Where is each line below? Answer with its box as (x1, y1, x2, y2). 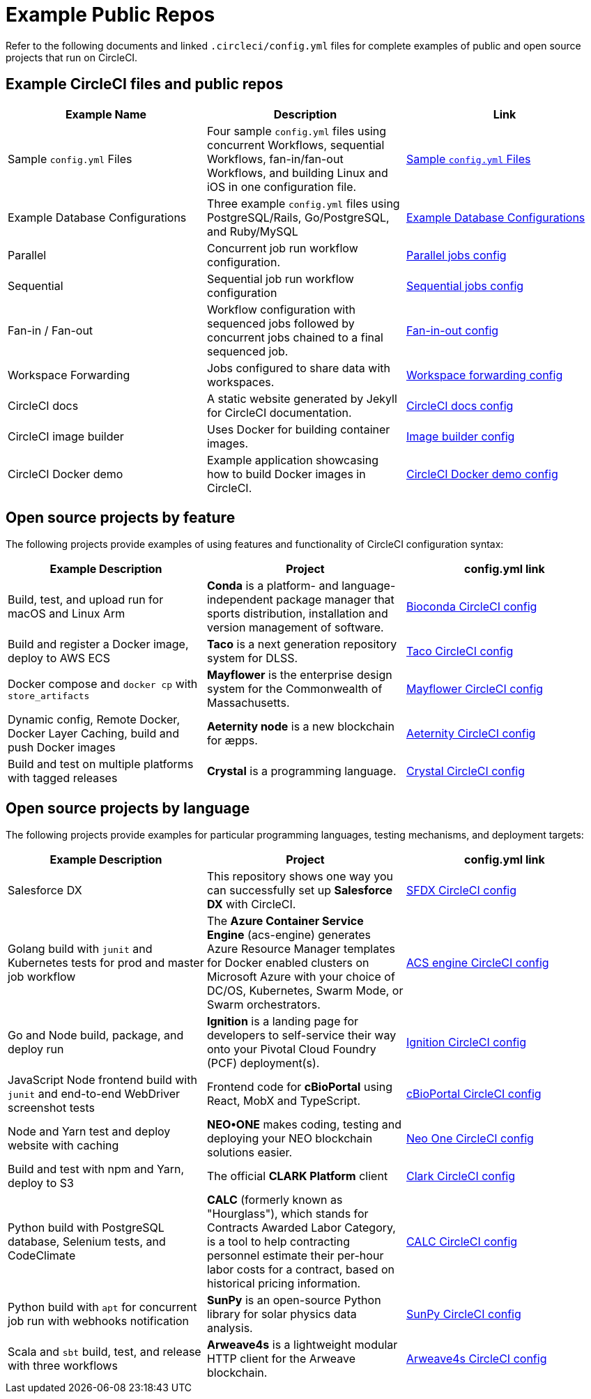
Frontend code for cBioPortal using (206, 1080, 392, 1094)
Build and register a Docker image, (8, 637, 189, 652)
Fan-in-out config (406, 323, 499, 337)
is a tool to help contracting (206, 1234, 351, 1249)
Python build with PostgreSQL (8, 1221, 164, 1235)
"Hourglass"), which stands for (206, 1207, 369, 1221)
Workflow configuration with (206, 302, 355, 316)
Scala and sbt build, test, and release (8, 1345, 201, 1359)
